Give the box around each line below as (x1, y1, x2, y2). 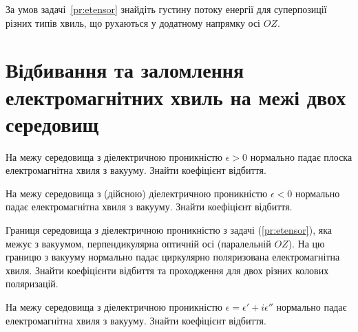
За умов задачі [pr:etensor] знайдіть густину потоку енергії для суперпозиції (6, 2, 327, 16)
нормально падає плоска (250, 149, 352, 164)
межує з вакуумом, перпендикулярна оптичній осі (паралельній (6, 236, 271, 250)
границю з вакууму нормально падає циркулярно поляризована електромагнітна (6, 250, 340, 264)
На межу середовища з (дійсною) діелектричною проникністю (6, 186, 268, 200)
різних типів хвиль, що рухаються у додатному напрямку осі (6, 15, 260, 30)
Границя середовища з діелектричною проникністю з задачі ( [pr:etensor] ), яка (6, 223, 332, 237)
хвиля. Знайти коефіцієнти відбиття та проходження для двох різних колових (6, 263, 329, 277)
